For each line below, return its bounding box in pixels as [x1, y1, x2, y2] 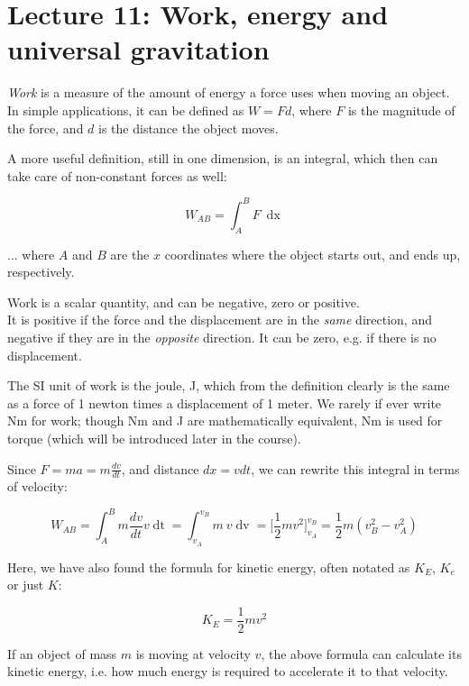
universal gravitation [7, 31, 270, 68]
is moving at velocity [135, 644, 251, 663]
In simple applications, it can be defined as [7, 100, 244, 119]
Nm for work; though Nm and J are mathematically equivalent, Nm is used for [7, 411, 443, 430]
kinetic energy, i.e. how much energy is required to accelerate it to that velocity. [7, 662, 448, 681]
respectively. [7, 262, 75, 281]
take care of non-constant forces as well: [7, 166, 227, 185]
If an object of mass [7, 644, 117, 663]
